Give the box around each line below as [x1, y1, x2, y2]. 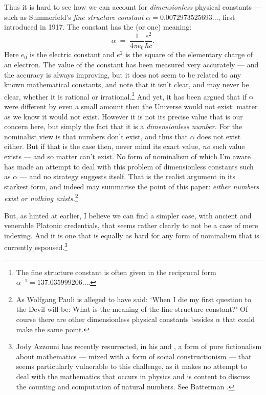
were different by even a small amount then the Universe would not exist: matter [4, 101, 258, 111]
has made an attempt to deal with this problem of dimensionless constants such [4, 161, 254, 171]
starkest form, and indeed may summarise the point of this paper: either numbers [4, 181, 259, 191]
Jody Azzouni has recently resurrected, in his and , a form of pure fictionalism [16, 341, 262, 352]
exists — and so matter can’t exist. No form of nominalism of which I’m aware [4, 151, 251, 161]
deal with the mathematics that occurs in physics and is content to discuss [16, 371, 250, 381]
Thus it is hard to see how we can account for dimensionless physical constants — [4, 2, 261, 12]
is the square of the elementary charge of [125, 49, 253, 60]
